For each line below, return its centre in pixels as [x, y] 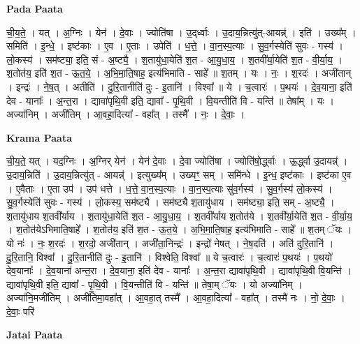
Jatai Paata [35, 335]
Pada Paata [35, 8]
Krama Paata [39, 137]
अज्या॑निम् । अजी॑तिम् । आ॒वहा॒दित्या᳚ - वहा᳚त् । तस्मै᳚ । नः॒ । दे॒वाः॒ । [125, 114]
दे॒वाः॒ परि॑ [21, 311]
